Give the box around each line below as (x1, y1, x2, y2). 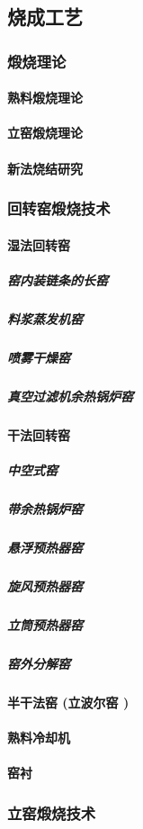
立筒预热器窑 (7, 615, 83, 634)
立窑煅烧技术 (7, 801, 96, 824)
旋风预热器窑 (7, 576, 83, 595)
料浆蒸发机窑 (7, 309, 83, 328)
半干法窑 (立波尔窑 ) (7, 692, 130, 711)
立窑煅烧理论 (7, 123, 83, 142)
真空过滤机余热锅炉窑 (7, 386, 133, 405)
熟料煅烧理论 (7, 88, 83, 107)
